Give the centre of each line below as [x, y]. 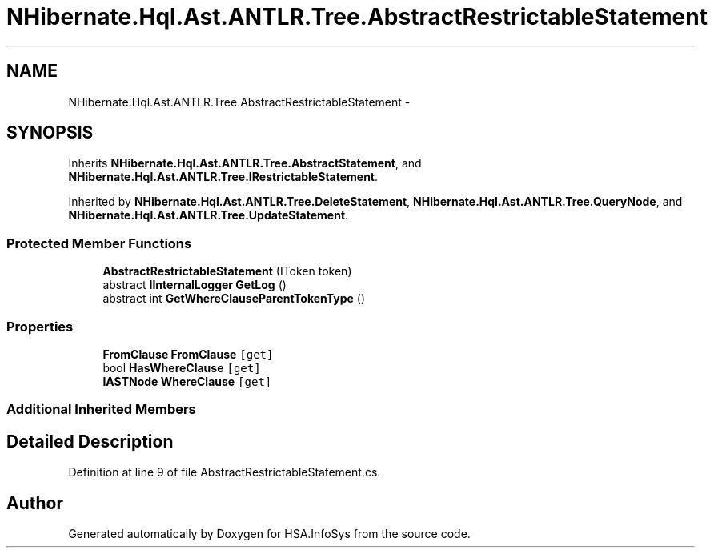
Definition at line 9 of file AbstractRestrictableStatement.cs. [225, 472]
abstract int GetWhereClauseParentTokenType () [234, 299]
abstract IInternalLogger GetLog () [195, 285]
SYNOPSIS [50, 133]
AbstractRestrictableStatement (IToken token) [227, 271]
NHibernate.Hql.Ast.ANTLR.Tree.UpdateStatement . [209, 215]
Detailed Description [90, 441]
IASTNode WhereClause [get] [187, 381]
